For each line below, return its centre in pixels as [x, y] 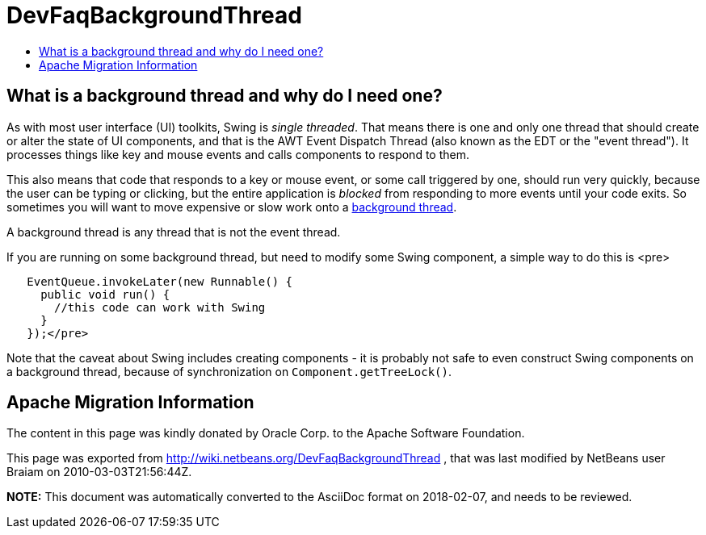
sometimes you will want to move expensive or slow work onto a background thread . [232, 207]
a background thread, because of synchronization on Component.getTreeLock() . [229, 371]
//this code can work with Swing [160, 307]
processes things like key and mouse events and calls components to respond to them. [238, 154]
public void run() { [105, 294]
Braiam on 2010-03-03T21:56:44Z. [99, 472]
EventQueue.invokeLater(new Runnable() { [160, 281]
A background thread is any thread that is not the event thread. [174, 232]
